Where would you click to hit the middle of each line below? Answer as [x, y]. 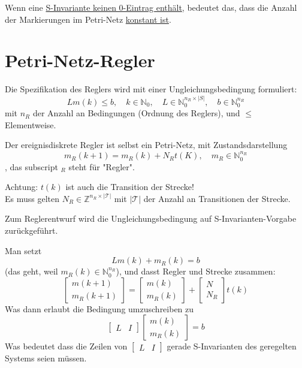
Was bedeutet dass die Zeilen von [66, 346]
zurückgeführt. [31, 230]
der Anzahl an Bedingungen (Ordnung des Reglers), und [136, 113]
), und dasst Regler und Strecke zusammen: [196, 271]
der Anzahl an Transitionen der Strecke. [217, 198]
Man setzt [23, 250]
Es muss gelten [32, 198]
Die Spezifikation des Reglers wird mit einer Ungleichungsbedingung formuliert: [151, 89]
